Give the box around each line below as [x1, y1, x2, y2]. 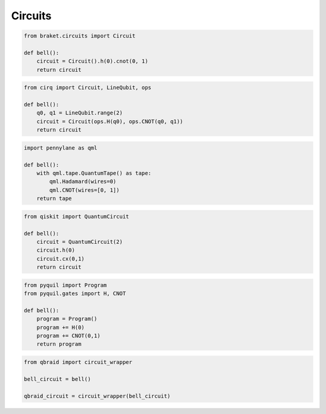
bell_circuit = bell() [24, 375, 91, 383]
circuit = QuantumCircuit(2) [36, 238, 123, 245]
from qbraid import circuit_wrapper [24, 358, 133, 365]
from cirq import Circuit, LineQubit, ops [24, 84, 152, 91]
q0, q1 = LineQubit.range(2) [36, 109, 123, 116]
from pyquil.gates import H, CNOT [24, 290, 126, 297]
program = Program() [36, 316, 98, 322]
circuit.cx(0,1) [36, 255, 85, 262]
